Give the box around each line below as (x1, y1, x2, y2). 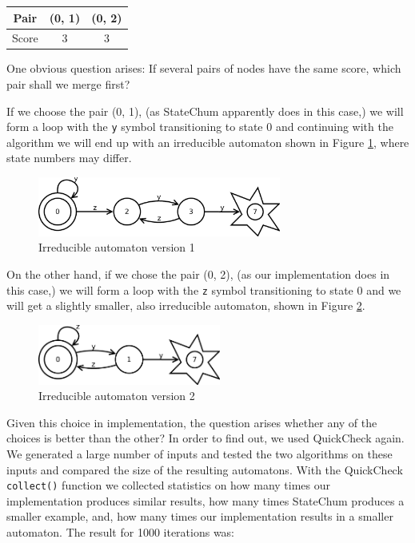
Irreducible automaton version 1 (38, 239, 195, 256)
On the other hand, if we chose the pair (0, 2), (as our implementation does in (6, 266, 390, 283)
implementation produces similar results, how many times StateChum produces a (6, 492, 405, 509)
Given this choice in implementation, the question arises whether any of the (6, 414, 377, 430)
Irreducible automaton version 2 (38, 387, 195, 404)
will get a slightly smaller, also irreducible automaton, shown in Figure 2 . (6, 297, 365, 314)
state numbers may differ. (6, 149, 132, 166)
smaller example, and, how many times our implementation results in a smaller (6, 508, 393, 525)
